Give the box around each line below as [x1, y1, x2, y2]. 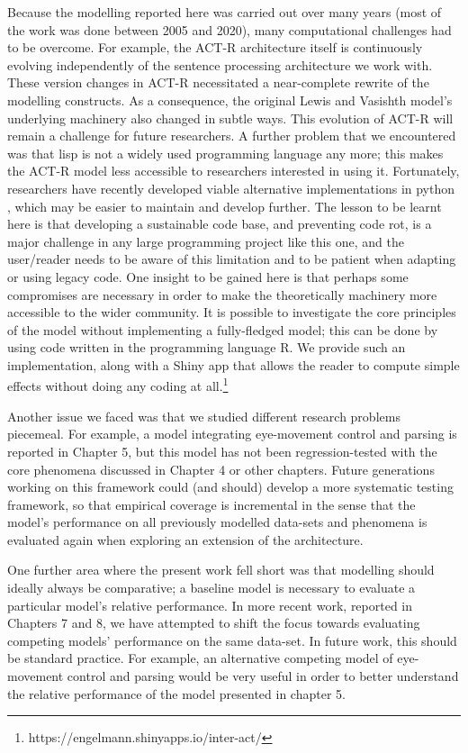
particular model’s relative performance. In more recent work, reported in [7, 595, 413, 614]
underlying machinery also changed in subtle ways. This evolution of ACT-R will [7, 108, 454, 127]
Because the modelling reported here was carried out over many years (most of [7, 3, 442, 21]
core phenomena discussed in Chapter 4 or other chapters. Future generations [7, 459, 435, 478]
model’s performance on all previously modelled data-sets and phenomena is [7, 513, 427, 531]
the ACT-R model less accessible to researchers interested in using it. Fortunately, [7, 161, 460, 180]
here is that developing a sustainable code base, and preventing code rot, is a [7, 214, 432, 233]
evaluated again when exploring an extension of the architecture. [7, 530, 364, 549]
